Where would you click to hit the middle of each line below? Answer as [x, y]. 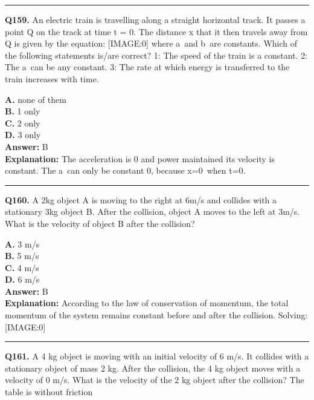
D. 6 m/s [22, 279]
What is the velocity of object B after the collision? [100, 223]
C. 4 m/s [22, 267]
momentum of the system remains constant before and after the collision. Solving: [156, 315]
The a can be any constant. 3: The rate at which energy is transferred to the [147, 67]
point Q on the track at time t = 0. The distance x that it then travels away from [156, 31]
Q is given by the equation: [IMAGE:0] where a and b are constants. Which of [151, 43]
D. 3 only [23, 135]
